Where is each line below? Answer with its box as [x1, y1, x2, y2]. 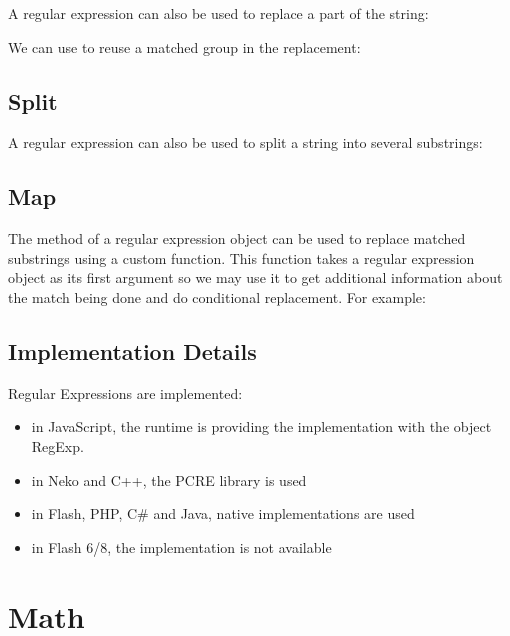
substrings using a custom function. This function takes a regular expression [8, 247, 475, 268]
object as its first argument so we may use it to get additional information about [8, 267, 503, 288]
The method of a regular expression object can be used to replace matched [8, 228, 466, 249]
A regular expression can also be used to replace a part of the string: [8, 3, 429, 23]
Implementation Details [8, 335, 257, 366]
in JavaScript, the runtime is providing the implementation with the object [31, 416, 492, 437]
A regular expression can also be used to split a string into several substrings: [8, 132, 483, 153]
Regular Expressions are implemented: [8, 382, 243, 403]
